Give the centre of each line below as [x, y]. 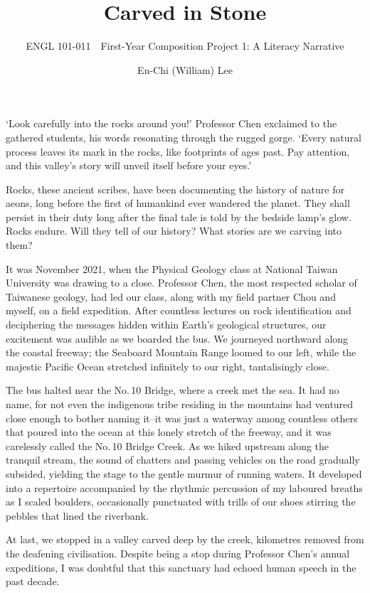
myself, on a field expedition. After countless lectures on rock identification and [179, 310]
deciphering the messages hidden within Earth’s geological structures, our [166, 325]
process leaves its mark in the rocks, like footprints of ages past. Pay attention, [178, 151]
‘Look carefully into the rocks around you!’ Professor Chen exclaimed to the [171, 123]
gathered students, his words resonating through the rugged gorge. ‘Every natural [184, 137]
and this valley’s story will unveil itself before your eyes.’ [129, 165]
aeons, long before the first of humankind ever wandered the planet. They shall [178, 203]
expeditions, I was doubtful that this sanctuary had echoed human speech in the [181, 567]
